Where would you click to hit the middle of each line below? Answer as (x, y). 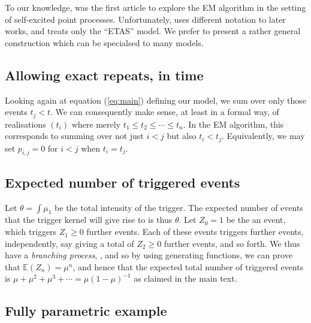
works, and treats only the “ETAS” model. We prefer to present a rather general (153, 31)
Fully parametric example (86, 311)
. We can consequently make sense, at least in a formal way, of (165, 112)
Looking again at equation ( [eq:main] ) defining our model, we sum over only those (155, 100)
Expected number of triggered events (123, 182)
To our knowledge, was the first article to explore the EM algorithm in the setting (155, 7)
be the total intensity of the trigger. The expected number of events (179, 207)
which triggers (31, 232)
